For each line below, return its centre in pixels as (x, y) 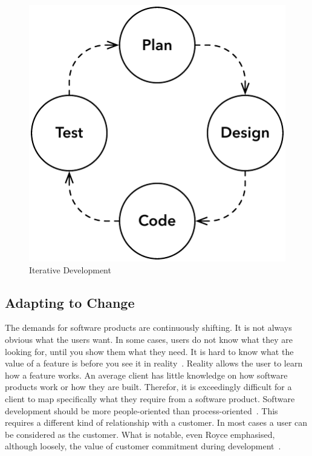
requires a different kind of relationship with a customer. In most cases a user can (156, 422)
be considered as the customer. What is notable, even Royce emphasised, (140, 434)
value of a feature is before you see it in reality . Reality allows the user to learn (154, 363)
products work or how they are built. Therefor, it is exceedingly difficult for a (148, 387)
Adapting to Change (70, 302)
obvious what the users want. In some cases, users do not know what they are (149, 339)
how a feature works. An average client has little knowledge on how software (146, 375)
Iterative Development (70, 269)
